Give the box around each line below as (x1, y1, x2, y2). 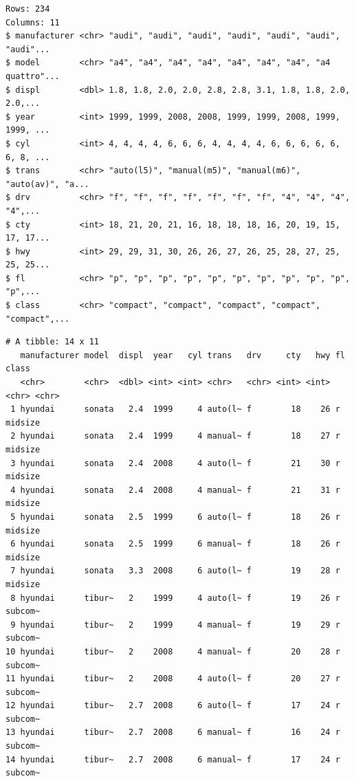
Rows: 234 (5, 4, 50, 14)
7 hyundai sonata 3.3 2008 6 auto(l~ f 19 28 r (10, 566, 340, 576)
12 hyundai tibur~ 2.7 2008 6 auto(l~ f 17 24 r (5, 701, 340, 711)
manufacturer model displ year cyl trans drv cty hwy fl (20, 350, 345, 360)
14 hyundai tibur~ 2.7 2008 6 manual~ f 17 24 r (5, 754, 340, 764)
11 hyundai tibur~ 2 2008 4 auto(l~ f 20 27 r (5, 674, 340, 684)
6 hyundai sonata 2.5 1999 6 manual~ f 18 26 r (10, 539, 340, 549)
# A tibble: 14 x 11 (5, 337, 100, 347)
